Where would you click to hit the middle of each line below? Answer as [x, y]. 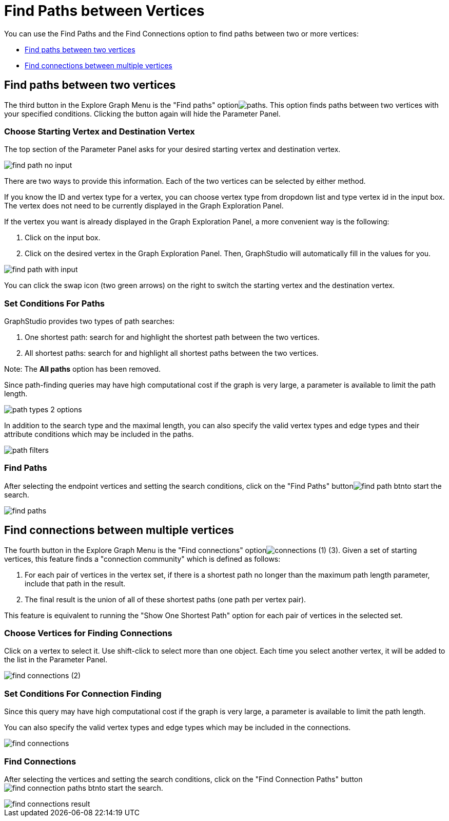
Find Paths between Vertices [104, 11]
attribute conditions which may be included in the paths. [99, 434]
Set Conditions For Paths [55, 303]
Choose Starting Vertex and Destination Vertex [100, 131]
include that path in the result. [75, 583]
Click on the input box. [63, 238]
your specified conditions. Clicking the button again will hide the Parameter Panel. [142, 113]
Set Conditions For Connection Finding [83, 693]
